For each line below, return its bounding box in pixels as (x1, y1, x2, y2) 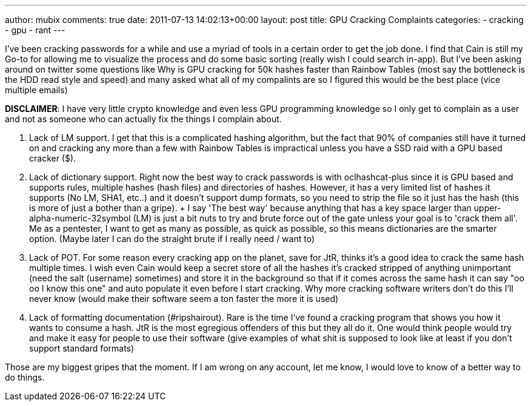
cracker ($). (29, 153, 76, 163)
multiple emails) (5, 85, 68, 95)
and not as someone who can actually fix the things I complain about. (5, 114, 282, 124)
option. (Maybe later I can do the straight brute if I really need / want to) (29, 234, 315, 244)
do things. (5, 372, 45, 382)
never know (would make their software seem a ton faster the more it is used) (29, 293, 339, 304)
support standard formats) (29, 343, 135, 353)
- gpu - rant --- (5, 25, 65, 35)
